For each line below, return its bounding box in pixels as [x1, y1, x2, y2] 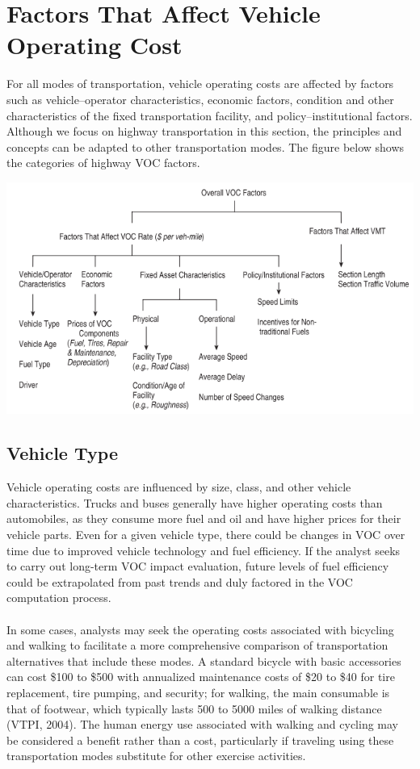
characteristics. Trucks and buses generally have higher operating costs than [6, 494, 383, 511]
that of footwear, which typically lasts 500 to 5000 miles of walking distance [6, 700, 382, 717]
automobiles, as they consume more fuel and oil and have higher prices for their [6, 510, 401, 527]
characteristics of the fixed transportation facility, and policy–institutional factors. [6, 107, 413, 123]
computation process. [6, 589, 111, 606]
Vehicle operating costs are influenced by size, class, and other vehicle [6, 479, 351, 495]
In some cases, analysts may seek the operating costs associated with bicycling [6, 621, 394, 637]
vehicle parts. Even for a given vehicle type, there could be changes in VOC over [6, 526, 405, 543]
